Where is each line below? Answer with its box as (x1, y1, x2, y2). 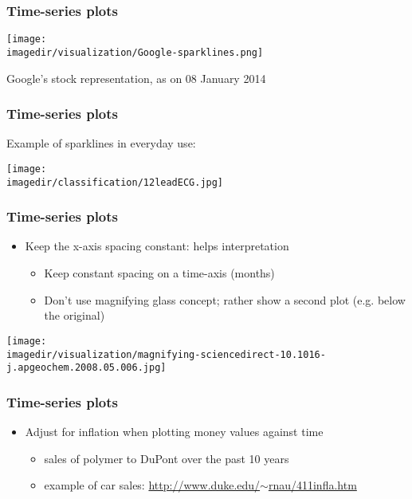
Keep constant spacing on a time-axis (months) (44, 265, 275, 281)
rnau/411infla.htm (268, 477, 357, 493)
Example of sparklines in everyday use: (6, 135, 196, 151)
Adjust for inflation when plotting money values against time (25, 423, 324, 440)
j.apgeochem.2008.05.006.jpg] (6, 362, 167, 374)
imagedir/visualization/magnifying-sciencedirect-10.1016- (6, 348, 326, 360)
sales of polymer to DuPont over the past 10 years (44, 450, 289, 466)
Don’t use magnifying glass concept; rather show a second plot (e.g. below (44, 291, 406, 308)
